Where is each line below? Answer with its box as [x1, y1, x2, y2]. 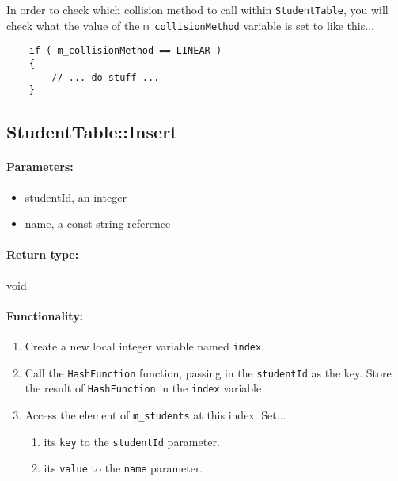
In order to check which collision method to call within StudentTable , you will [6, 2, 389, 17]
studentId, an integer [25, 188, 127, 205]
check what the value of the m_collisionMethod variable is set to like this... [6, 17, 374, 33]
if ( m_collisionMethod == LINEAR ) [28, 45, 222, 57]
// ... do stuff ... [51, 71, 160, 83]
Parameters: [6, 158, 74, 175]
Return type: [6, 246, 79, 263]
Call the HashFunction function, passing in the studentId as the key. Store [25, 364, 392, 381]
